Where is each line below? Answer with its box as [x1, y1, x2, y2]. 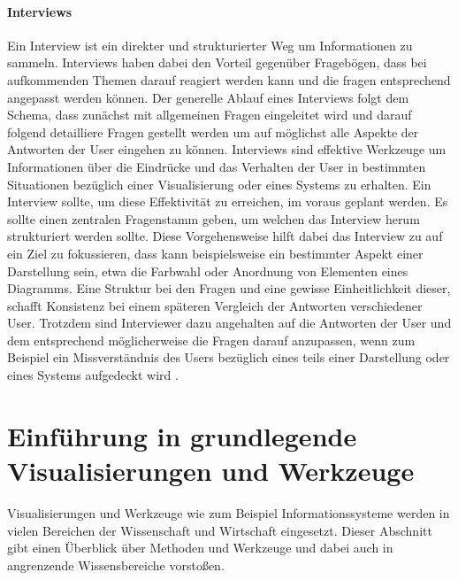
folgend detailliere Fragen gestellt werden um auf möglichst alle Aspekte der [7, 122, 419, 141]
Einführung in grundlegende [7, 417, 357, 453]
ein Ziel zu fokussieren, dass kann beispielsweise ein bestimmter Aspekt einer [7, 244, 424, 262]
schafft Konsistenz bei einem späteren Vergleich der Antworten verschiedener [7, 296, 423, 314]
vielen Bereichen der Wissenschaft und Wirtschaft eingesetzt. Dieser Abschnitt [7, 521, 432, 539]
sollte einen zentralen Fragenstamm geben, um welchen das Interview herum [7, 209, 420, 228]
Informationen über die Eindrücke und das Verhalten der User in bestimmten [7, 157, 426, 175]
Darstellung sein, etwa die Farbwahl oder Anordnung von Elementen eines [7, 261, 408, 280]
